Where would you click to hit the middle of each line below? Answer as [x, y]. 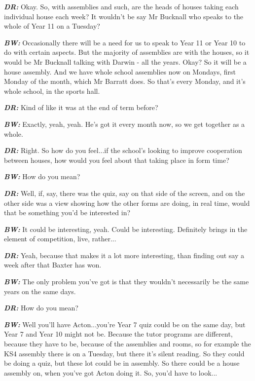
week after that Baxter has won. [53, 265]
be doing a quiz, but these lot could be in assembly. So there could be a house [122, 363]
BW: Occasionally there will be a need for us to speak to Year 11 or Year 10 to [125, 42]
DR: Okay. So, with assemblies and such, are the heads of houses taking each [121, 6]
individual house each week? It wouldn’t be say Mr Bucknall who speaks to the [124, 16]
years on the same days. [40, 291]
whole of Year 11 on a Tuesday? [52, 26]
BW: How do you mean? [42, 176]
